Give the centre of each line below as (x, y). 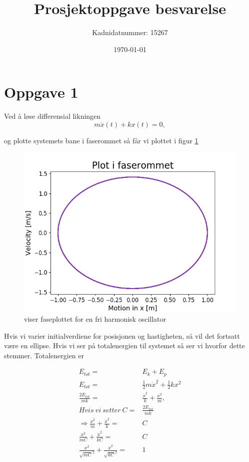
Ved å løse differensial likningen (52, 116)
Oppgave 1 (41, 92)
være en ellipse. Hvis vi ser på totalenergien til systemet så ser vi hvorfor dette (124, 345)
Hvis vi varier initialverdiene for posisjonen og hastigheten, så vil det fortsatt (122, 335)
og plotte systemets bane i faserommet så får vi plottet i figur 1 (101, 140)
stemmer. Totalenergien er (44, 355)
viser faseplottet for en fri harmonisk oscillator (95, 319)
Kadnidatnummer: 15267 (130, 32)
